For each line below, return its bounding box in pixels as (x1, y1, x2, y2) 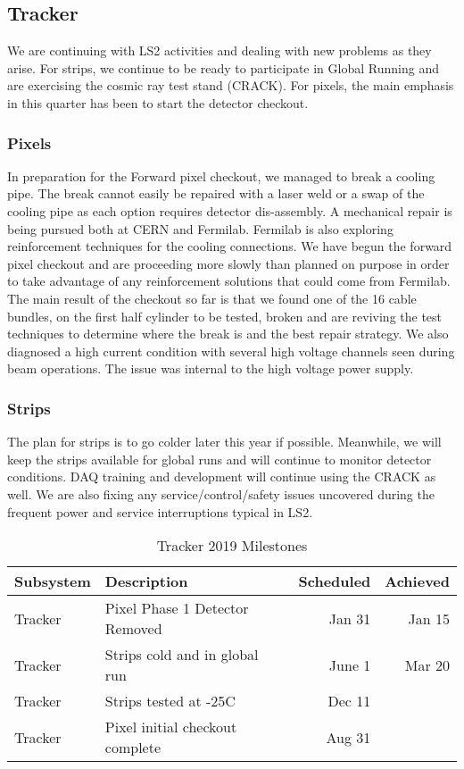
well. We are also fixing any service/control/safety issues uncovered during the (7, 484, 435, 503)
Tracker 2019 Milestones (156, 535, 308, 556)
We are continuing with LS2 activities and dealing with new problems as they (7, 41, 432, 60)
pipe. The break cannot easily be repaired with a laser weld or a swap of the (7, 184, 425, 203)
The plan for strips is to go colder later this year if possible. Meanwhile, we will (7, 432, 442, 451)
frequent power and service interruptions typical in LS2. (7, 502, 313, 521)
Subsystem (14, 571, 91, 592)
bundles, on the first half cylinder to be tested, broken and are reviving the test (7, 306, 443, 325)
